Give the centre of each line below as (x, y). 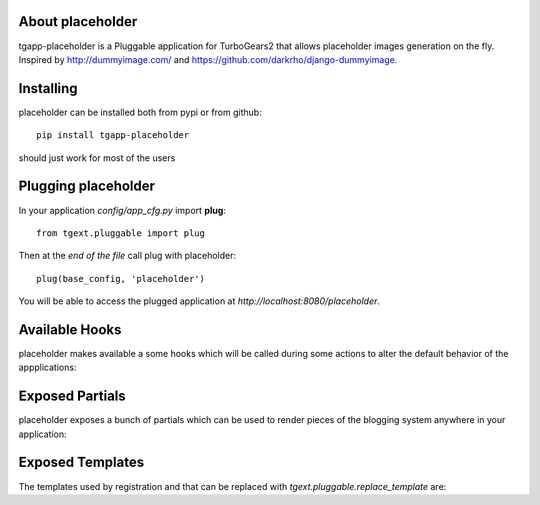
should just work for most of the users (97, 157)
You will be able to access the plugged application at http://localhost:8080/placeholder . (199, 301)
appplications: (47, 367)
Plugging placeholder (86, 186)
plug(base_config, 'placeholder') (120, 278)
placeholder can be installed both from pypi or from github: (140, 112)
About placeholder (78, 21)
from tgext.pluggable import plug (120, 233)
